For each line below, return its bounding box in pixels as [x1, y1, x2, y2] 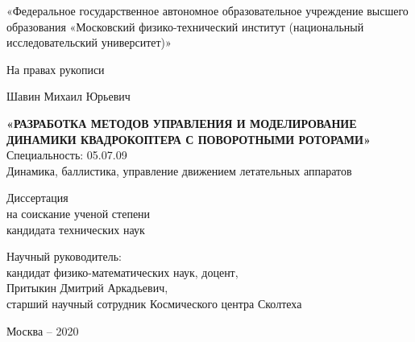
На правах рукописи [6, 60, 105, 77]
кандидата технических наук [6, 220, 145, 237]
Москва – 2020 [6, 322, 79, 339]
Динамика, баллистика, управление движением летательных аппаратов [6, 162, 352, 179]
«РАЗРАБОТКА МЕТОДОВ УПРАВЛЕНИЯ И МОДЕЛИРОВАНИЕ [6, 114, 357, 131]
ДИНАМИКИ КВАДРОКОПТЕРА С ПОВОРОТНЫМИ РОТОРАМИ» [6, 130, 371, 147]
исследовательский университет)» [6, 34, 172, 51]
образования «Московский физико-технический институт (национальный [6, 18, 364, 35]
